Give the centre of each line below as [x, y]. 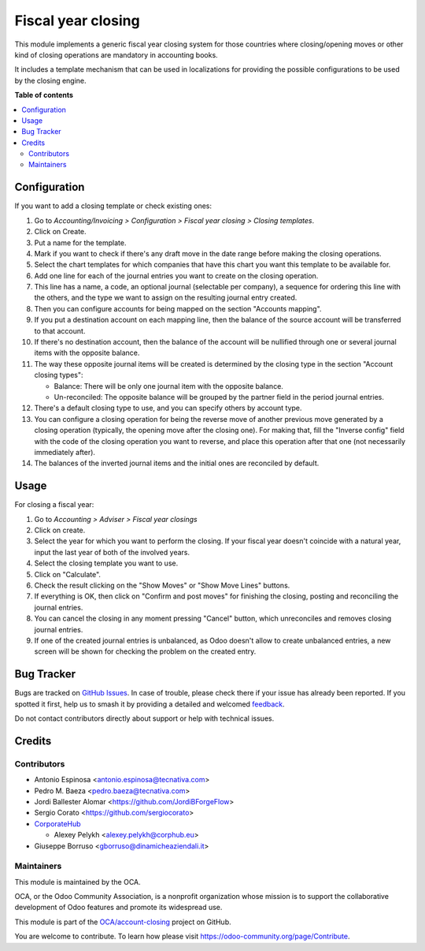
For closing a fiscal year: [54, 505]
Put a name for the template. [80, 242]
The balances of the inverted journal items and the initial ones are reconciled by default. [177, 463]
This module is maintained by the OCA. [78, 882]
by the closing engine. [50, 80]
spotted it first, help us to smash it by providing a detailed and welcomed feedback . [150, 704]
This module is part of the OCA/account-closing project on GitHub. [123, 922]
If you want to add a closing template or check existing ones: [113, 206]
